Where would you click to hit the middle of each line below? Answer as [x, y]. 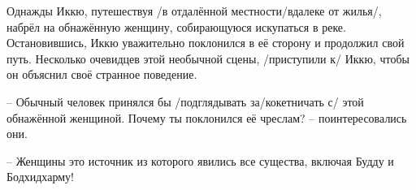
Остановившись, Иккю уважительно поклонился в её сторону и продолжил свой [206, 43]
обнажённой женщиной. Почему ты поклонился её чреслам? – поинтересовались [207, 117]
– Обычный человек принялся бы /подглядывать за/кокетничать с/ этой [185, 101]
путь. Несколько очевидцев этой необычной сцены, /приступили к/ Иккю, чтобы [208, 58]
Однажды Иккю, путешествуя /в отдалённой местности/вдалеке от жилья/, [194, 11]
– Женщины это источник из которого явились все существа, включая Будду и [200, 160]
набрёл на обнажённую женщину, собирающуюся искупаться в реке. [176, 26]
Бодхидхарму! [40, 177]
